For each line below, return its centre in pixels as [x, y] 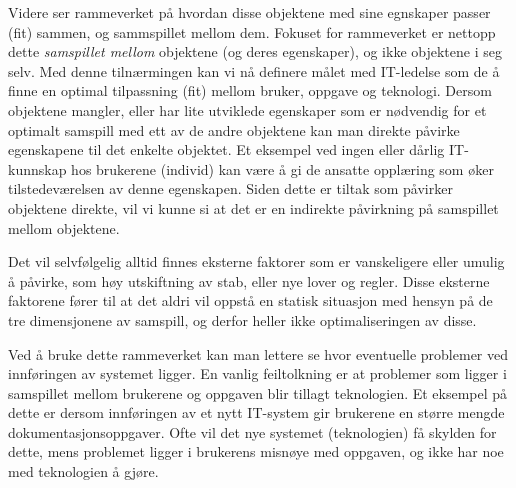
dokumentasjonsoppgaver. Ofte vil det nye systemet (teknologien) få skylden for [252, 431]
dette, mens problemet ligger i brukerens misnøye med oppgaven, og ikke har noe [256, 451]
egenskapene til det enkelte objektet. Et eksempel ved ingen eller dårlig [226, 149]
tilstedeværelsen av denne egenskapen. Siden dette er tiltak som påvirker [230, 188]
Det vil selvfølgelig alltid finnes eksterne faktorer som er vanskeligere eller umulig [256, 261]
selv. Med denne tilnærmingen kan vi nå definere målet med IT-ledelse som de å [254, 70]
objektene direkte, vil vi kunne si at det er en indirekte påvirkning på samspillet [253, 207]
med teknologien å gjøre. [83, 471]
